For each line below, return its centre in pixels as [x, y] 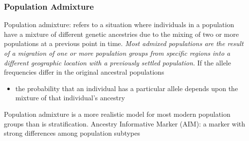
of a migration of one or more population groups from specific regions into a [117, 53]
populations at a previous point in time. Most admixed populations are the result [124, 43]
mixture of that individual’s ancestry [70, 98]
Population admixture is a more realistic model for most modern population [117, 114]
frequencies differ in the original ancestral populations [84, 72]
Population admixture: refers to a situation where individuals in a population [119, 24]
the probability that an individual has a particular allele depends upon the [127, 88]
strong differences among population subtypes [72, 133]
